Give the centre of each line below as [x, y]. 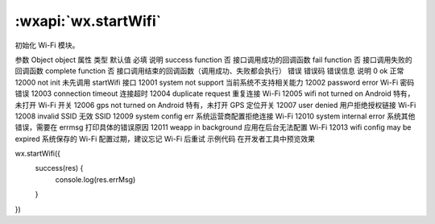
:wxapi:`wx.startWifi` [88, 21]
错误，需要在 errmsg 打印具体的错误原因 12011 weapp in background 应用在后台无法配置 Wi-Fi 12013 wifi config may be [213, 127]
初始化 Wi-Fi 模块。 [47, 45]
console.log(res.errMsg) [95, 179]
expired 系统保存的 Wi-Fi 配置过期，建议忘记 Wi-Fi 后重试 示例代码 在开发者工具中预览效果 [165, 139]
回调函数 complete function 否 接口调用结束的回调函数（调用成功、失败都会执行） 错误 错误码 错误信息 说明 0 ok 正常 [209, 71]
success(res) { [59, 168]
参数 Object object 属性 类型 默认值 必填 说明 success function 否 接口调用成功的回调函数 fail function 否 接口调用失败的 [213, 60]
